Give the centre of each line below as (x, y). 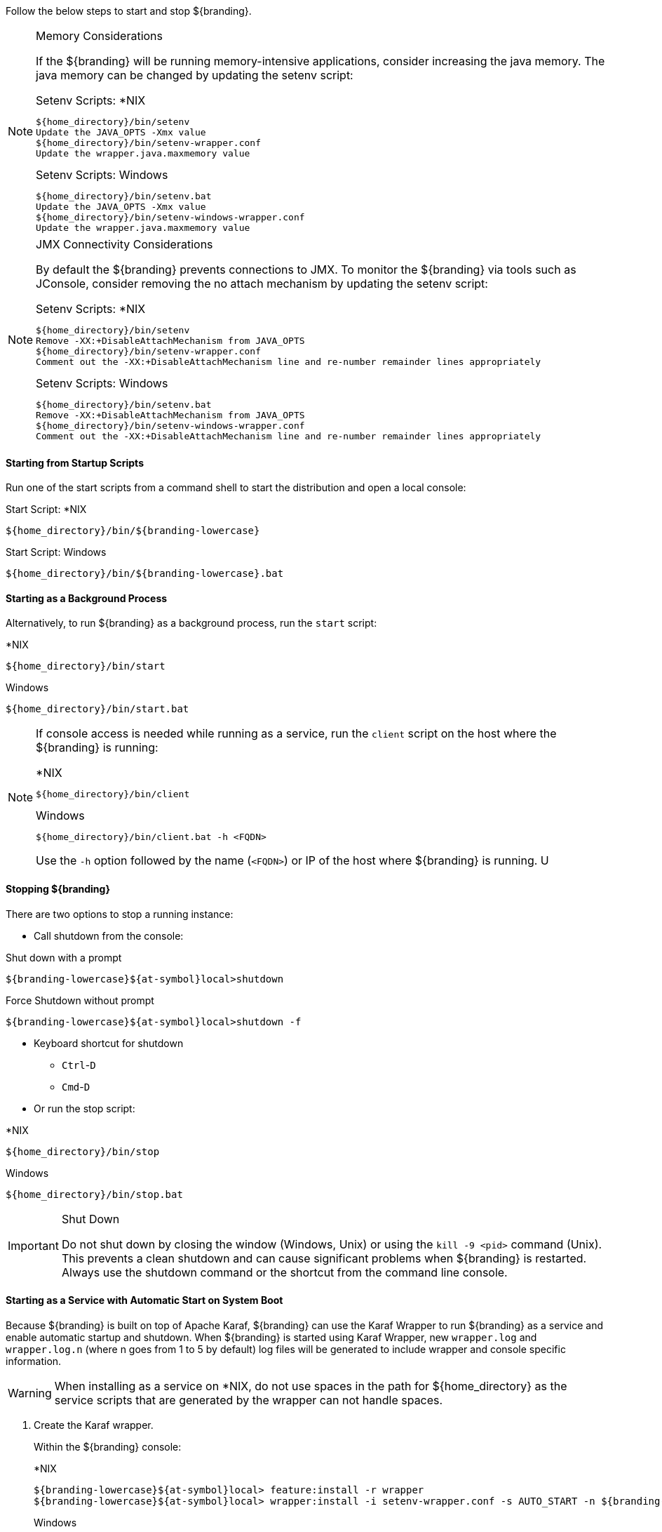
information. (34, 1361)
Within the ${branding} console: (108, 1446)
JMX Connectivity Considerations (124, 244)
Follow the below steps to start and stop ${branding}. (129, 11)
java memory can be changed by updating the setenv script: (195, 75)
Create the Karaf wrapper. (94, 1425)
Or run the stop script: (85, 1108)
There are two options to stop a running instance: (120, 914)
